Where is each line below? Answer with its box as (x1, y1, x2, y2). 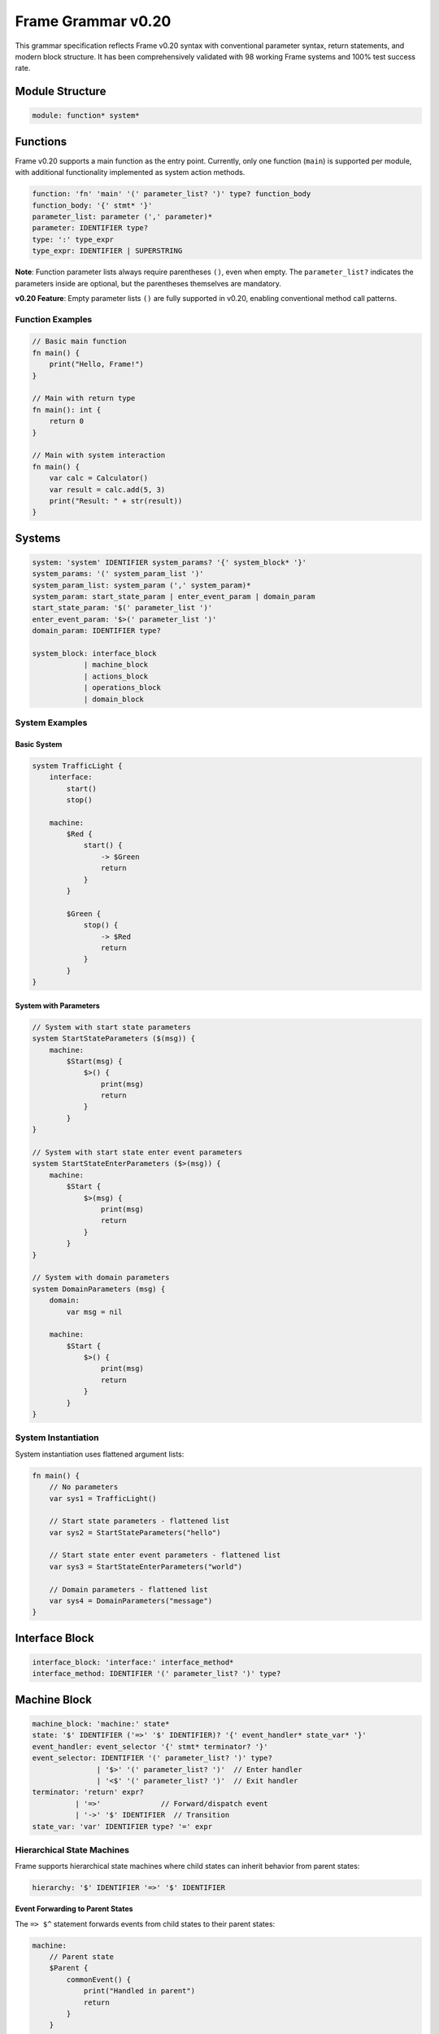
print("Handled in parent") (83, 1986, 195, 1996)
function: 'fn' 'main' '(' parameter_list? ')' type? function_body (32, 190, 311, 199)
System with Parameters (15, 1001, 101, 1010)
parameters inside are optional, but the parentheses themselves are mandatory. (15, 278, 282, 288)
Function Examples (15, 313, 93, 325)
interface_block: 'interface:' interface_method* (32, 1658, 234, 1667)
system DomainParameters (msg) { (32, 1284, 166, 1294)
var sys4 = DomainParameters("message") (49, 1596, 213, 1606)
